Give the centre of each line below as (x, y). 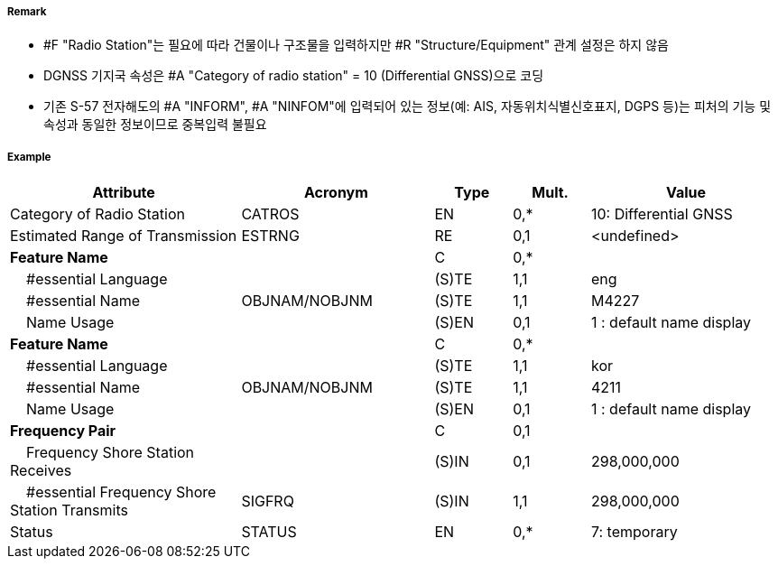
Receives (41, 471)
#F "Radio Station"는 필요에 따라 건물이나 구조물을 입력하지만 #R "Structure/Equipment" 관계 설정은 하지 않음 (356, 45)
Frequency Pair (63, 431)
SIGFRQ (268, 501)
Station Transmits (69, 510)
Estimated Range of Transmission (124, 236)
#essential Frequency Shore (121, 492)
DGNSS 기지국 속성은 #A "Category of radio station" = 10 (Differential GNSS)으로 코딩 (294, 76)
